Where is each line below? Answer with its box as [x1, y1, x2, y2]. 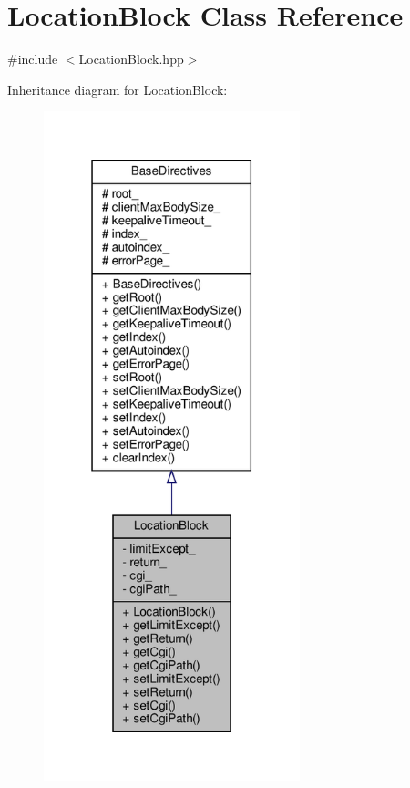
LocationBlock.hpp [78, 49, 184, 68]
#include [7, 49, 58, 68]
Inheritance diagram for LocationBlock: [7, 79, 228, 98]
